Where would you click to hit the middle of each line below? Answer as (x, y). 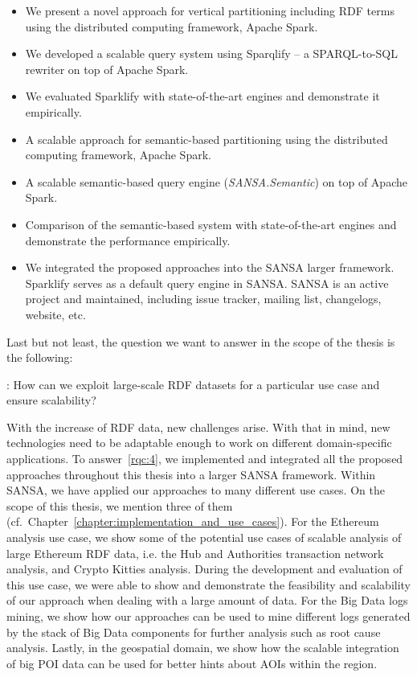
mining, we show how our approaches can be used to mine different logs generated (208, 616)
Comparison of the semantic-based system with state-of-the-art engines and (211, 224)
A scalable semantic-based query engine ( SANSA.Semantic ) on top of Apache (216, 181)
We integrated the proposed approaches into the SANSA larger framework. (210, 267)
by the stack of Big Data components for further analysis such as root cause (194, 632)
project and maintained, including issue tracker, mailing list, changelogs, (203, 299)
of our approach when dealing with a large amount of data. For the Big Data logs (207, 600)
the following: (40, 357)
